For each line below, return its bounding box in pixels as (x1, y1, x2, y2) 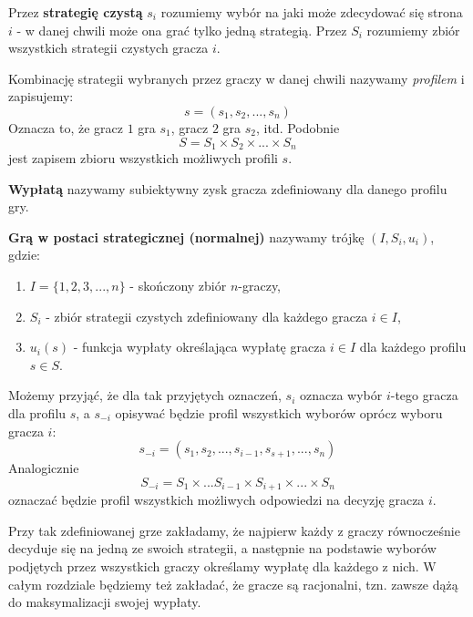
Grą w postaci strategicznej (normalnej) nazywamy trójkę (8, 227, 365, 246)
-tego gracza (390, 386, 458, 405)
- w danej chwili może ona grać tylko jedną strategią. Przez (16, 20, 347, 39)
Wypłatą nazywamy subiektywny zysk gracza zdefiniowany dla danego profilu (8, 179, 447, 198)
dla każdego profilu (359, 337, 467, 356)
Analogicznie (8, 458, 79, 478)
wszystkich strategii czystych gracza (8, 38, 209, 57)
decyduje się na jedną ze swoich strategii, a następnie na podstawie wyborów (8, 539, 437, 558)
